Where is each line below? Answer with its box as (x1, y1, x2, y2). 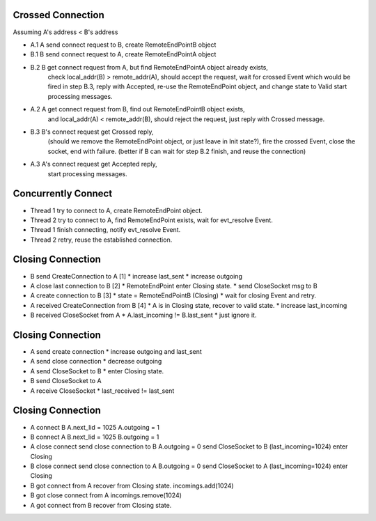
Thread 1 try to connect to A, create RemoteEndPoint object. (30, 206, 203, 215)
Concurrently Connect (13, 188, 113, 200)
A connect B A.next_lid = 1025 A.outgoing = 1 (30, 423, 160, 431)
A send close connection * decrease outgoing (30, 357, 162, 366)
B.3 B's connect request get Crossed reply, (30, 127, 154, 136)
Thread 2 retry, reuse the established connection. (30, 235, 173, 244)
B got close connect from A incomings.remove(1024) (30, 491, 182, 499)
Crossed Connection (13, 9, 104, 21)
